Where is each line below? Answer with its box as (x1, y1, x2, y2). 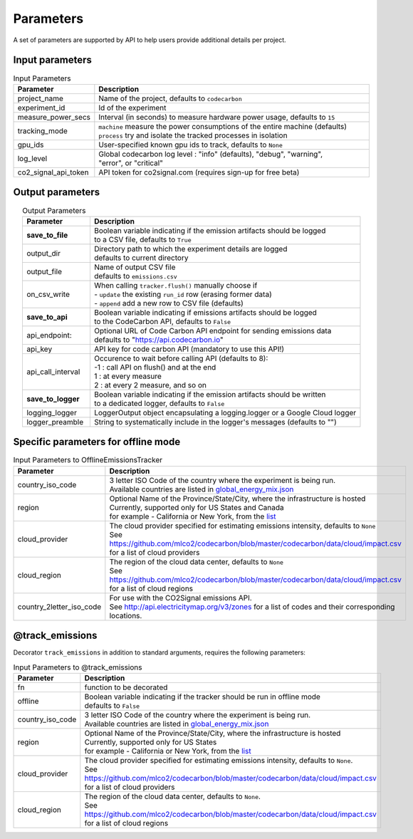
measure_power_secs (17, 112, 90, 122)
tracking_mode (17, 125, 68, 135)
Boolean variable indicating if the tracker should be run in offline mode (84, 692, 320, 702)
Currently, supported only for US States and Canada (109, 502, 284, 512)
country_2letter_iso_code (17, 602, 102, 612)
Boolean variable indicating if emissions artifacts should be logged (93, 307, 317, 317)
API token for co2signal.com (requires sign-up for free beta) (98, 167, 300, 177)
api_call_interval (26, 367, 80, 377)
